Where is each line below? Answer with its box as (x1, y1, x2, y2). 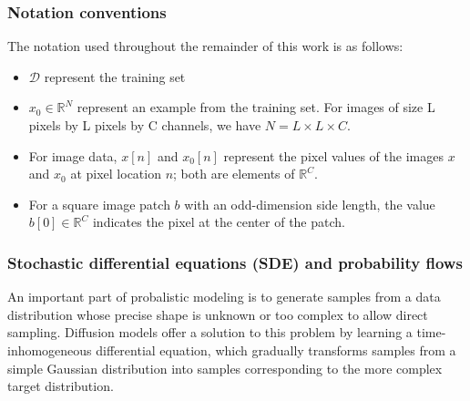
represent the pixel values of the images (223, 146, 444, 165)
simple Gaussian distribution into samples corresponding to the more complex (7, 358, 443, 377)
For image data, (28, 146, 117, 165)
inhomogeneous (7, 340, 92, 359)
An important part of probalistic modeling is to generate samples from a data (7, 287, 441, 306)
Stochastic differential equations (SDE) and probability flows (7, 251, 463, 273)
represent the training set (44, 67, 186, 86)
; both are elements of (173, 164, 295, 183)
